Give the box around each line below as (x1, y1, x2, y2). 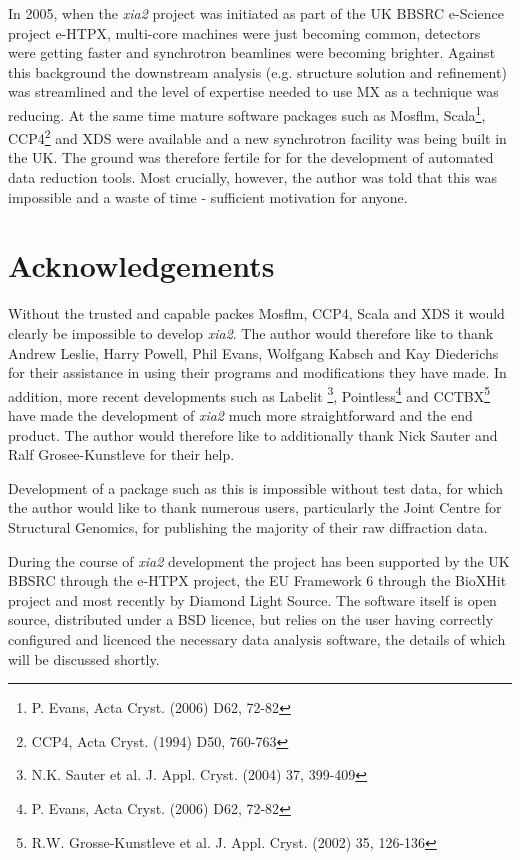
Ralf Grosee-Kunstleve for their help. (8, 444, 235, 465)
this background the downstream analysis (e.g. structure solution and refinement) (8, 61, 507, 82)
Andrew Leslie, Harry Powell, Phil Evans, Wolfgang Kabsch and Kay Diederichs (8, 342, 499, 363)
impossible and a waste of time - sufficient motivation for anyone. (8, 186, 408, 207)
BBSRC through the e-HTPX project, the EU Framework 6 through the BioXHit (8, 570, 507, 591)
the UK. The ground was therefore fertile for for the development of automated (8, 147, 494, 168)
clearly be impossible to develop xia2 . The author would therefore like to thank (8, 322, 494, 343)
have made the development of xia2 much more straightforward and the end (8, 405, 473, 425)
